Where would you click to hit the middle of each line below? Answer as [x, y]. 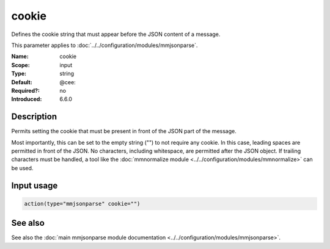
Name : [20, 56]
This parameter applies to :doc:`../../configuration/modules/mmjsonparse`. [105, 45]
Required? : [25, 90]
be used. [22, 168]
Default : [22, 82]
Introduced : [27, 99]
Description [34, 117]
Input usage [35, 185]
